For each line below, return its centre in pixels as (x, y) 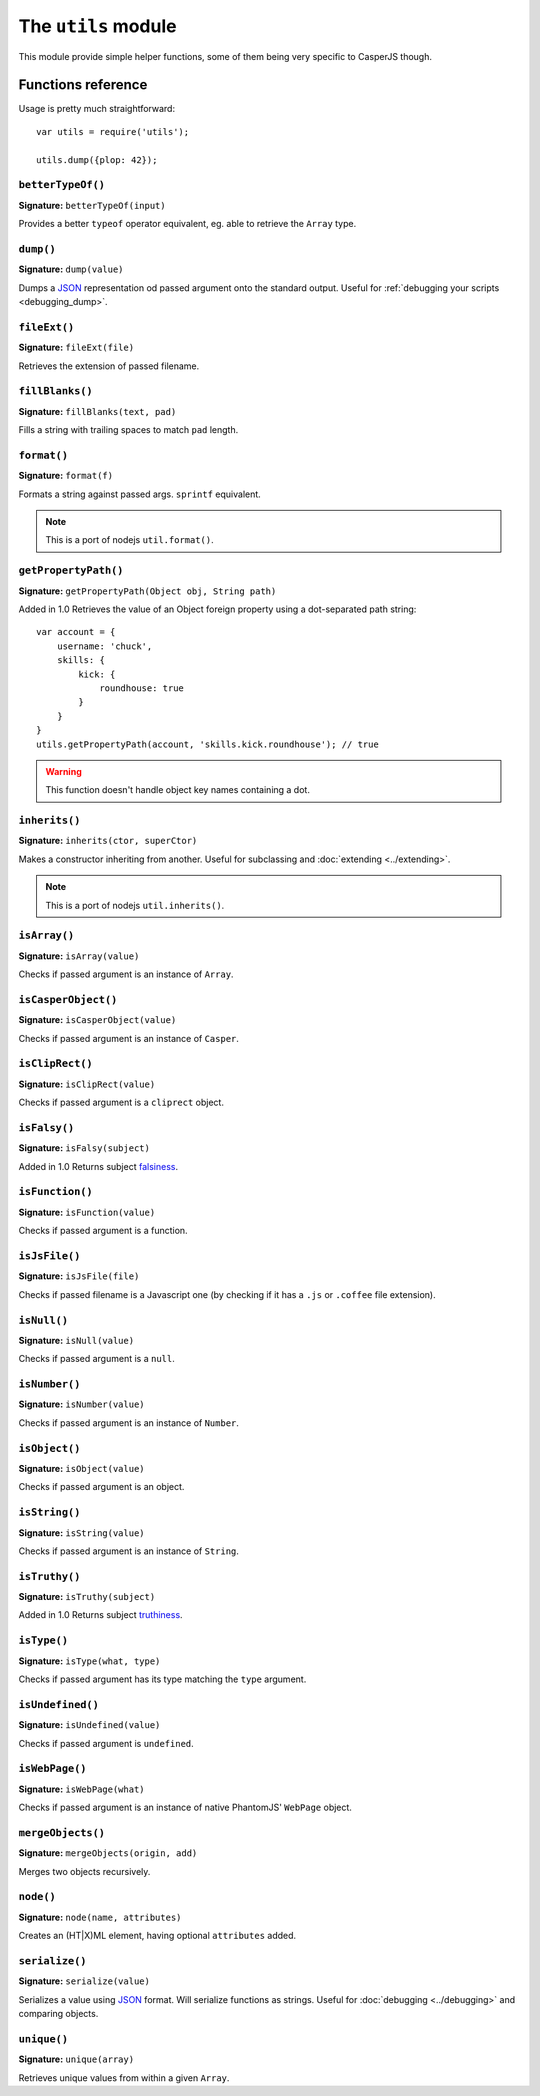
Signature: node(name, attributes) (100, 1917)
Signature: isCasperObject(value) (97, 1020)
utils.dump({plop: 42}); (97, 159)
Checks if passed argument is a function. (103, 1231)
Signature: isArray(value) (79, 956)
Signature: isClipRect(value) (87, 1084)
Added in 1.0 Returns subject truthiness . (101, 1615)
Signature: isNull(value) (76, 1340)
